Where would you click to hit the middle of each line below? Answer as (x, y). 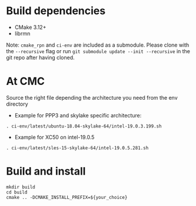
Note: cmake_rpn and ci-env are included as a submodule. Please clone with (98, 45)
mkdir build (21, 187)
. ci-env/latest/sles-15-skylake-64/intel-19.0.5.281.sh (77, 148)
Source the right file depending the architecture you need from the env (92, 97)
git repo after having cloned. (40, 57)
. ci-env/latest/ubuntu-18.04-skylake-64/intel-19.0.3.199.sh (84, 126)
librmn (22, 33)
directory (17, 104)
